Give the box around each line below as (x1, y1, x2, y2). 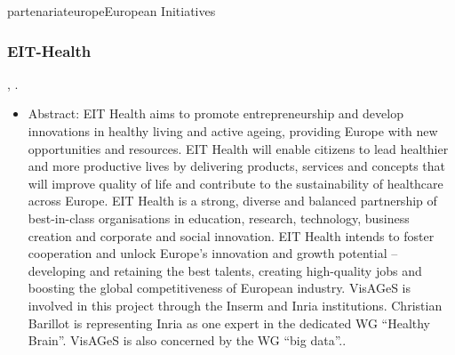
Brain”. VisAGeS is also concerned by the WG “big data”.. (28, 331, 347, 350)
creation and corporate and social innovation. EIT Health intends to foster (28, 226, 435, 245)
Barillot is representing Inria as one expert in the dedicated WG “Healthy (28, 313, 431, 332)
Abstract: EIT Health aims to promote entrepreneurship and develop (28, 104, 403, 123)
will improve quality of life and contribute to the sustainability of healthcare (28, 173, 443, 192)
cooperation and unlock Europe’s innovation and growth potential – (28, 244, 398, 262)
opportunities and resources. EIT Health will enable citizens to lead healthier (28, 139, 449, 157)
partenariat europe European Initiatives (7, 2, 216, 20)
